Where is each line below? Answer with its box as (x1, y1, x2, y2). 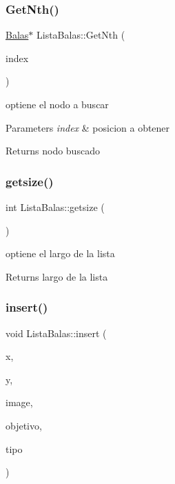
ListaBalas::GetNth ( (36, 28, 125, 42)
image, (6, 395, 33, 410)
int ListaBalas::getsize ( (6, 200, 105, 214)
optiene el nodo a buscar (6, 97, 109, 111)
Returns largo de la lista (6, 269, 108, 283)
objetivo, (6, 418, 42, 432)
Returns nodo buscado (6, 143, 100, 158)
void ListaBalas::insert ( (6, 325, 107, 340)
